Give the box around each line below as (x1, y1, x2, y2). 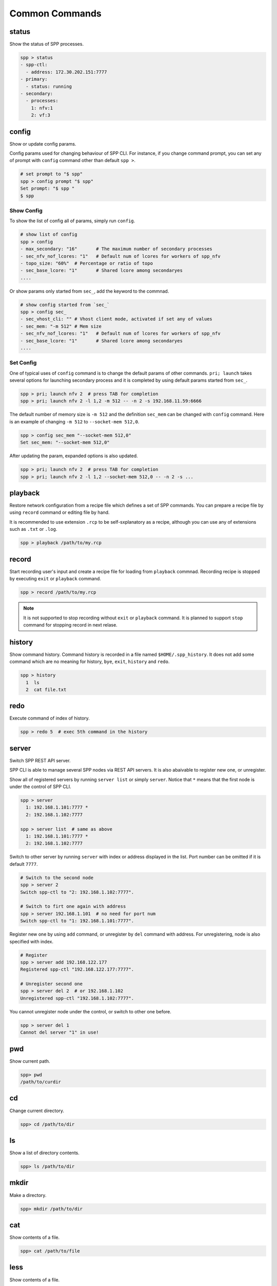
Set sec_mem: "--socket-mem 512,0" (20, 440, 110, 445)
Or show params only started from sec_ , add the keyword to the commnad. (9, 288, 169, 294)
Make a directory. (9, 1192, 47, 1198)
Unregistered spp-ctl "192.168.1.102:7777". (20, 995, 134, 1001)
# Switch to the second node (20, 874, 94, 881)
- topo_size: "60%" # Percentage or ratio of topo (20, 260, 153, 266)
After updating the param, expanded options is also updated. (9, 453, 138, 459)
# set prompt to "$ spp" (20, 171, 83, 177)
